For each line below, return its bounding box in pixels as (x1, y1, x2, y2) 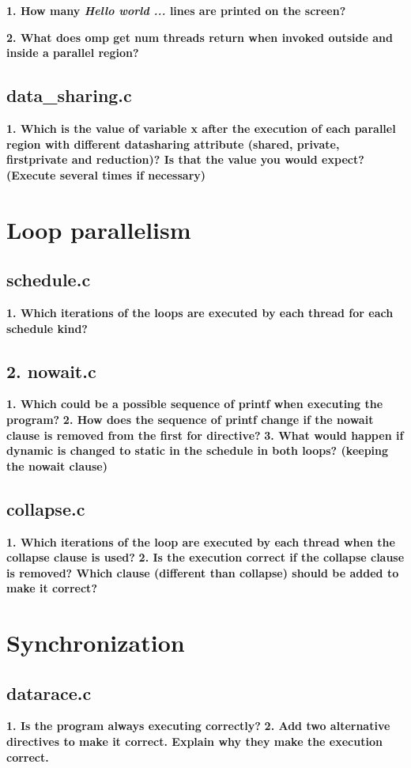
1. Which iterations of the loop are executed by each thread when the (6, 533, 395, 550)
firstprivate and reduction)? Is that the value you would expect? (6, 151, 364, 168)
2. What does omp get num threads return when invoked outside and (6, 28, 393, 45)
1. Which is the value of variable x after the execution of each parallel (6, 119, 396, 136)
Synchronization (6, 626, 185, 659)
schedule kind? (6, 320, 88, 336)
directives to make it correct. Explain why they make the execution (6, 733, 383, 750)
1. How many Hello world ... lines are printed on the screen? (6, 2, 346, 18)
